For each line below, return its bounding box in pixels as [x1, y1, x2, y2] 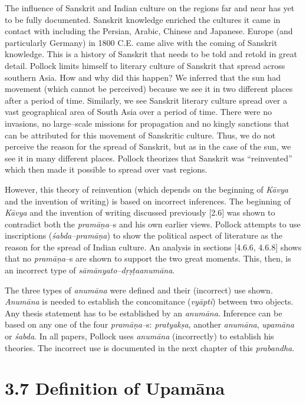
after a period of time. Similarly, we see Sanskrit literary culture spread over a [5, 94, 287, 106]
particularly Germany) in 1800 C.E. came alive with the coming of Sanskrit [5, 36, 278, 48]
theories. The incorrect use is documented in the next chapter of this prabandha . [5, 341, 295, 354]
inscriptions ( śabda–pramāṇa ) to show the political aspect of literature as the [5, 229, 282, 242]
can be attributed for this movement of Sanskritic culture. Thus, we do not [5, 128, 276, 141]
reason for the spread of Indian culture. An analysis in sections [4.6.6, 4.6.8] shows [5, 240, 302, 253]
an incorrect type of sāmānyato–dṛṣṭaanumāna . [5, 264, 175, 276]
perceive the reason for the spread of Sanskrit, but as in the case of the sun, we [5, 140, 291, 153]
